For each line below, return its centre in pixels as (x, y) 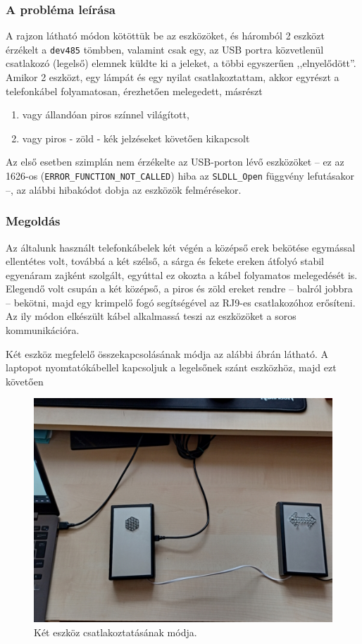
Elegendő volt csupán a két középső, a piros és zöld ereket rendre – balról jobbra (179, 289)
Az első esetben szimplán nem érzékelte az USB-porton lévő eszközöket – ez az (175, 162)
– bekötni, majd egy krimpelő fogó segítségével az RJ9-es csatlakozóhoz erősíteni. (181, 302)
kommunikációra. (43, 330)
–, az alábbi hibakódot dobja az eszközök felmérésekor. (124, 189)
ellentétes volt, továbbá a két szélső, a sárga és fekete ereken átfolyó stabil (165, 261)
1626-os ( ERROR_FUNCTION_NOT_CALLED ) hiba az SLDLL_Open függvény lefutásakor (180, 176)
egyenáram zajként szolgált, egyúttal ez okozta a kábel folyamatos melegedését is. (182, 274)
